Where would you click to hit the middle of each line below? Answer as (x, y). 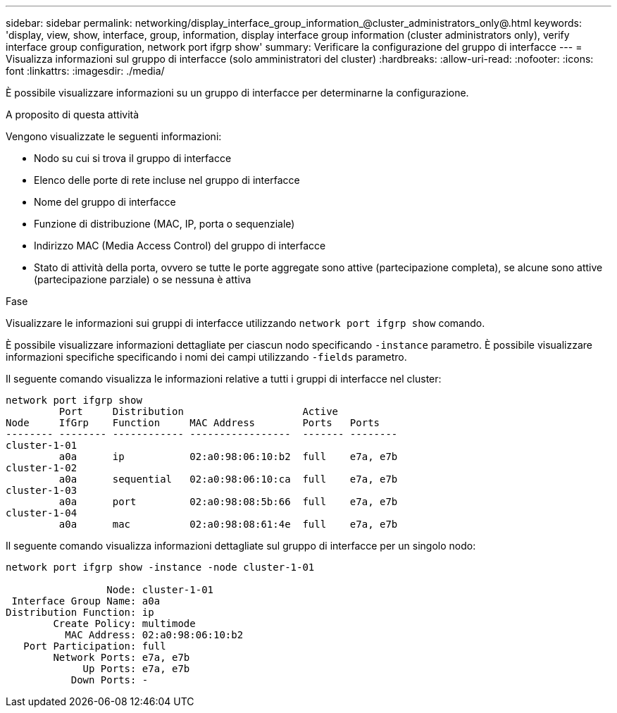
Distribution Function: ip (80, 612)
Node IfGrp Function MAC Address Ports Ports (193, 423)
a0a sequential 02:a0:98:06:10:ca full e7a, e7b (228, 479)
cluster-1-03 (42, 490)
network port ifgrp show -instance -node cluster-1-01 (160, 567)
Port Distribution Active (199, 411)
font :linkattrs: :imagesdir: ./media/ (85, 71)
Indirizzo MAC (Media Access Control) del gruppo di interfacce (180, 246)
